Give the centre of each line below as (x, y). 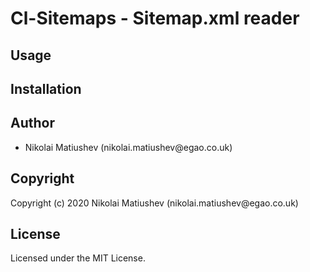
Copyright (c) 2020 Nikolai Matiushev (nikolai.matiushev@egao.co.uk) (154, 203)
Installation (46, 88)
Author (32, 123)
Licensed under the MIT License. (78, 258)
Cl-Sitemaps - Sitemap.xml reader (155, 18)
